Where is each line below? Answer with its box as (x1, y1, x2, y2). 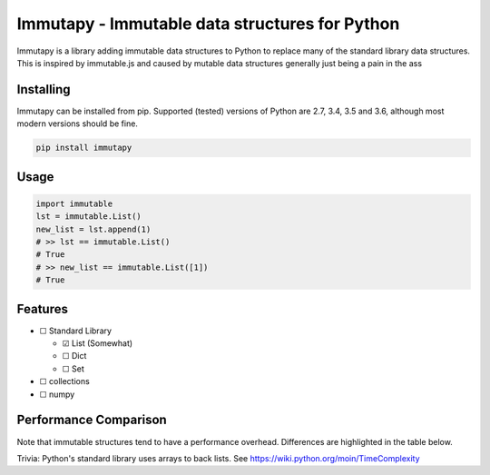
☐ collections (39, 376, 90, 387)
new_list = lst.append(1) (35, 223, 152, 234)
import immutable (35, 198, 113, 209)
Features (16, 301, 68, 317)
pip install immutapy (35, 143, 132, 153)
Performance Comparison (16, 412, 167, 428)
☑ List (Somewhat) (62, 338, 133, 349)
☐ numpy (39, 389, 75, 400)
